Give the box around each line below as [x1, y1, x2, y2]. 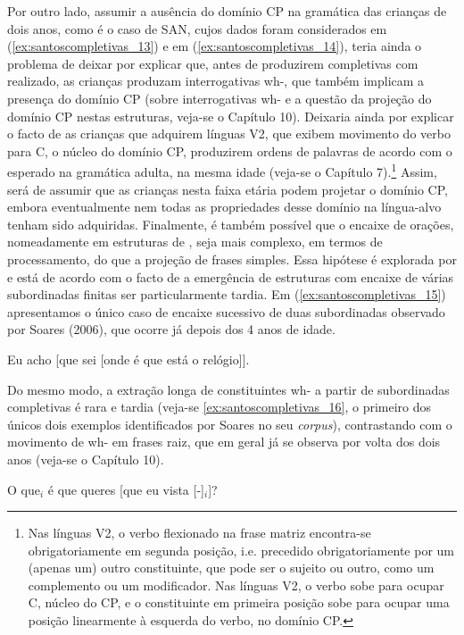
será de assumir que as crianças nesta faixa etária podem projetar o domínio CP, [7, 180, 448, 198]
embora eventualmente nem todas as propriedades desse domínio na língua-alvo [7, 197, 442, 216]
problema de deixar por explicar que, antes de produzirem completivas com [7, 54, 418, 72]
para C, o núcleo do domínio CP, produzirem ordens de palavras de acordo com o [7, 141, 452, 160]
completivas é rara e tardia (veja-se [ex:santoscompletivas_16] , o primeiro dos [7, 397, 432, 416]
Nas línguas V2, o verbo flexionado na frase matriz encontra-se [28, 523, 371, 542]
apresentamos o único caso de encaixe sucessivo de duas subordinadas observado [7, 302, 445, 321]
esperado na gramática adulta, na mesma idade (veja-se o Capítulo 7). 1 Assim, [7, 160, 437, 180]
